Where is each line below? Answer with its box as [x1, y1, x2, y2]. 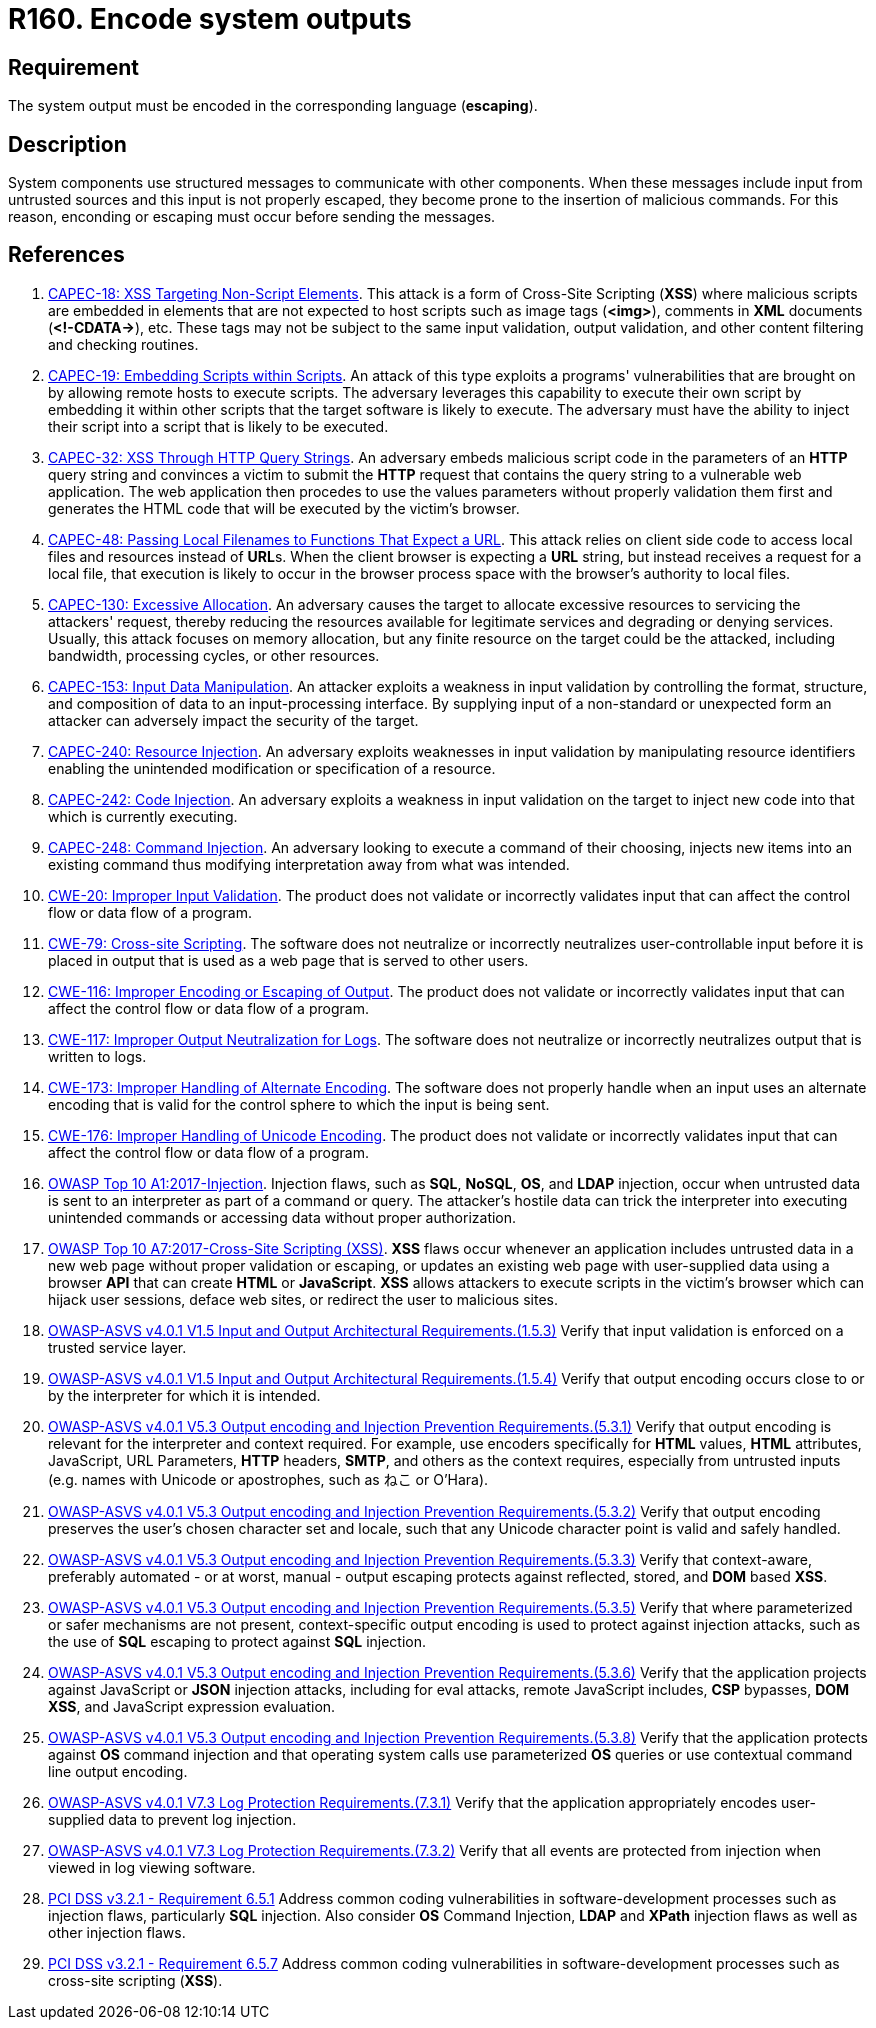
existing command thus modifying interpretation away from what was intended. [48, 855, 570, 873]
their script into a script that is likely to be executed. [48, 417, 389, 435]
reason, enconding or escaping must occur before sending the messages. [8, 208, 496, 226]
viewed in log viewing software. [48, 1858, 256, 1876]
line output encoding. [48, 1762, 188, 1780]
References [8, 242, 125, 268]
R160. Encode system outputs [8, 2, 412, 36]
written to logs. [48, 1047, 147, 1065]
